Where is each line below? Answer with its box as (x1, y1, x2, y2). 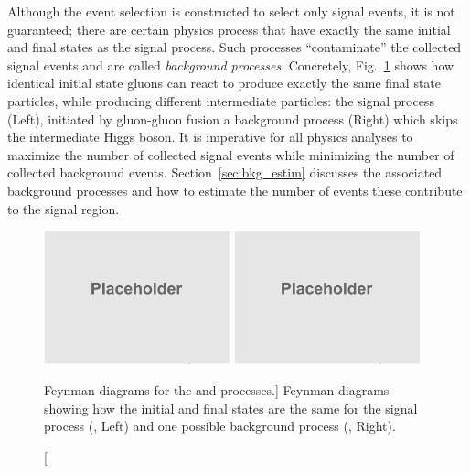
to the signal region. (7, 199, 120, 218)
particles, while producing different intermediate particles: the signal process (7, 91, 434, 110)
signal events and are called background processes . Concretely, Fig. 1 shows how (7, 55, 454, 74)
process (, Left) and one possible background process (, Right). (44, 416, 396, 435)
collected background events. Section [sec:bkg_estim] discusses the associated (7, 163, 443, 182)
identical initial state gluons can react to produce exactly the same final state (7, 73, 442, 92)
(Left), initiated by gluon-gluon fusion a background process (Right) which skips (7, 109, 458, 128)
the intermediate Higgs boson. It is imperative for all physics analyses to (7, 127, 413, 146)
